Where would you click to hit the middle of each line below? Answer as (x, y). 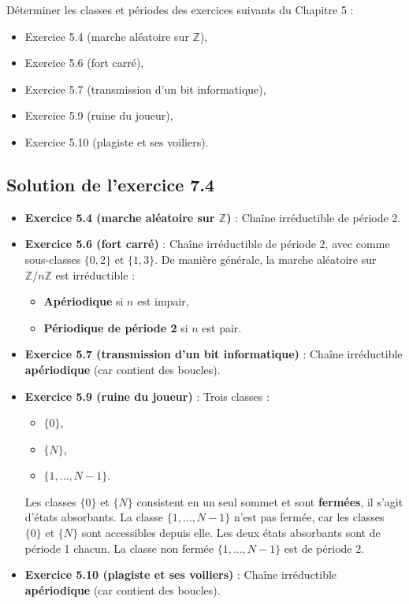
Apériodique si (84, 301)
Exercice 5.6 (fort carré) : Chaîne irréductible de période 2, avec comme (207, 244)
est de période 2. (324, 548)
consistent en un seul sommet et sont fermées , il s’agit (270, 501)
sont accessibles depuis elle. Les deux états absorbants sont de (231, 533)
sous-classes (53, 259)
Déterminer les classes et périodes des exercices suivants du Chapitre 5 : (180, 9)
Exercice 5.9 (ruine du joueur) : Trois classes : (147, 396)
